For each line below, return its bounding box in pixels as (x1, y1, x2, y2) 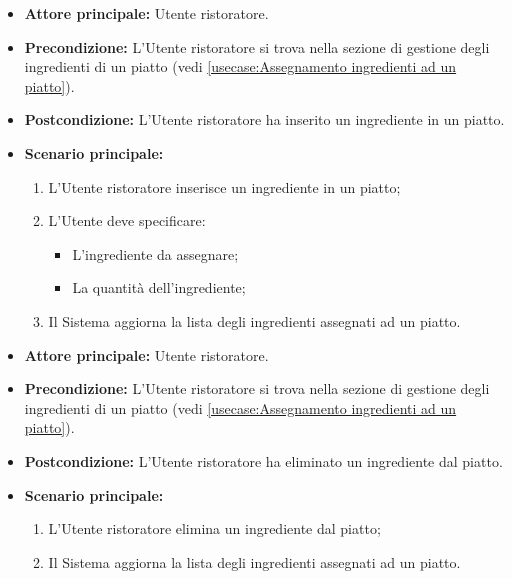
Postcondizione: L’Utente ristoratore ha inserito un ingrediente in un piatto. (24, 109, 505, 130)
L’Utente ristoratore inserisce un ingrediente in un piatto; (48, 176, 401, 197)
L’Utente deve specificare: (48, 210, 206, 231)
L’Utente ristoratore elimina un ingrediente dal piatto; (48, 518, 381, 539)
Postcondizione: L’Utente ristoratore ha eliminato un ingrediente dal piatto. (24, 450, 503, 471)
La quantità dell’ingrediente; (72, 277, 246, 298)
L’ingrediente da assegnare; (72, 243, 239, 264)
